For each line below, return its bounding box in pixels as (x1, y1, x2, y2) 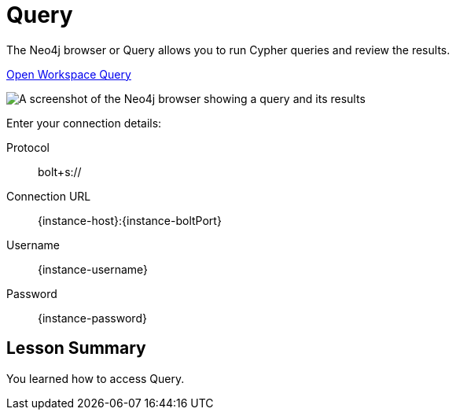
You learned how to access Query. (6, 371, 185, 385)
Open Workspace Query (6, 67, 131, 81)
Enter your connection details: (6, 116, 162, 130)
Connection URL (6, 189, 91, 203)
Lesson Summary (6, 338, 146, 359)
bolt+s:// (38, 164, 82, 179)
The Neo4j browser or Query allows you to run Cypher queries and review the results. (6, 42, 450, 57)
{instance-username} (38, 262, 149, 276)
